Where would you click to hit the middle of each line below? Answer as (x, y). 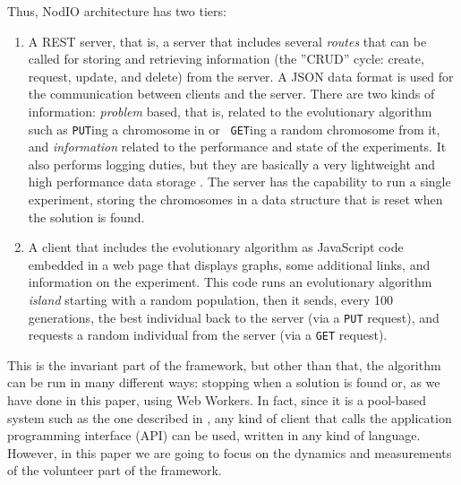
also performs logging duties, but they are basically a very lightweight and (232, 164)
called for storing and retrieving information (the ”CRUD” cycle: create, (226, 59)
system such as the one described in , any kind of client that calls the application (230, 417)
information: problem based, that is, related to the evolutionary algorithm (230, 111)
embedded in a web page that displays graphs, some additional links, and (229, 264)
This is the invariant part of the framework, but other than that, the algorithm (224, 364)
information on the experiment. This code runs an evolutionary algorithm (230, 282)
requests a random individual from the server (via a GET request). (208, 335)
